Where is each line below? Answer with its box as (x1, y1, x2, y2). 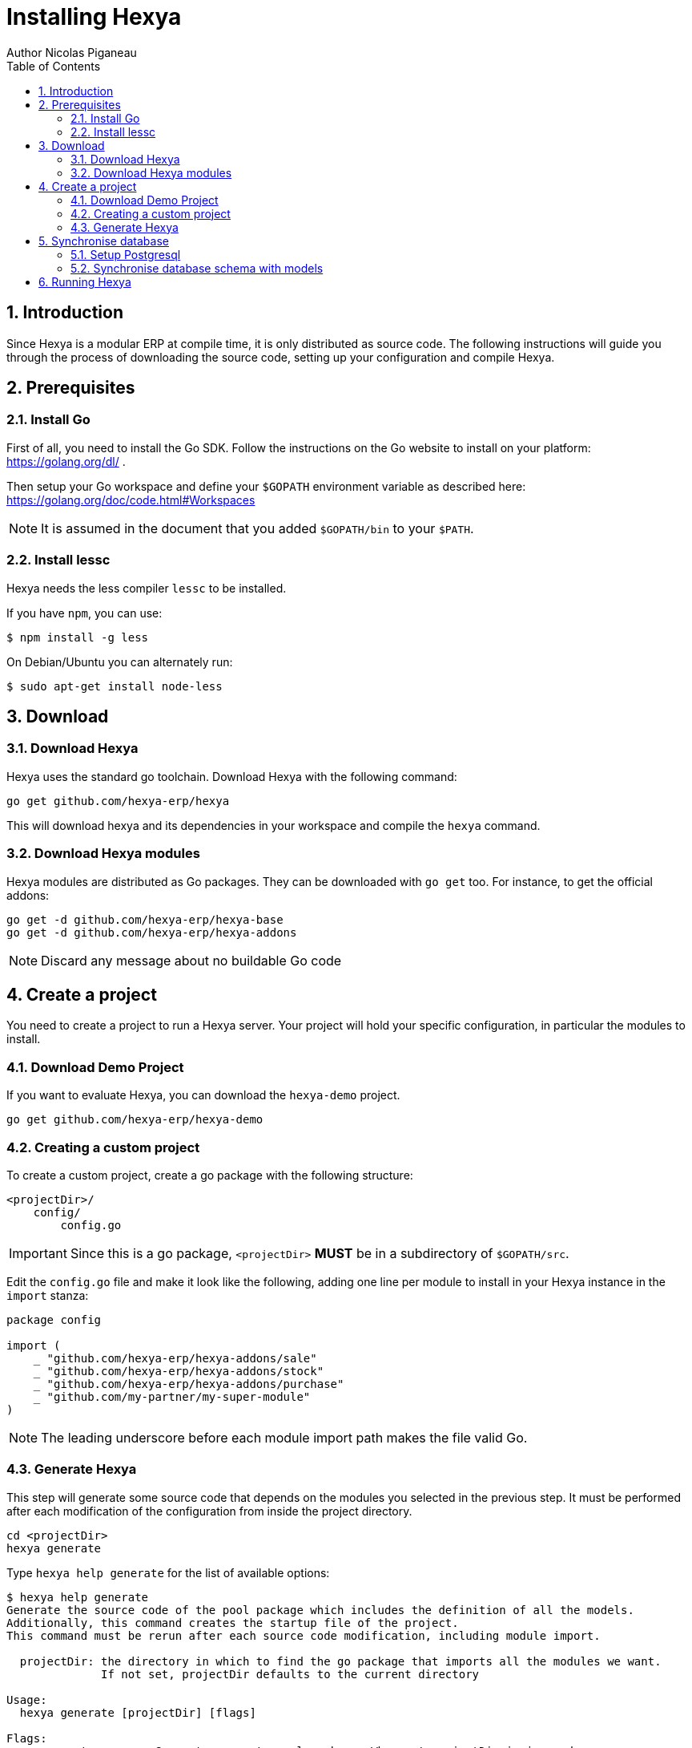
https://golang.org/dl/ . (6, 454, 126, 468)
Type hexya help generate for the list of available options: (6, 1565, 330, 1580)
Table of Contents (6, 59, 101, 73)
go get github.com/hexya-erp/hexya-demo (6, 1113, 264, 1127)
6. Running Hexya (38, 274, 131, 289)
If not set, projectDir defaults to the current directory (101, 1667, 480, 1681)
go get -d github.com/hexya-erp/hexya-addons (6, 925, 297, 939)
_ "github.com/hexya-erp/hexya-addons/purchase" (33, 1377, 344, 1390)
